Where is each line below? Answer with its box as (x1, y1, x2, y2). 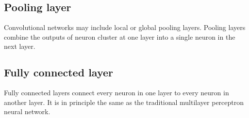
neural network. (4, 106, 50, 117)
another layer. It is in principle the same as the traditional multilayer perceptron (4, 97, 244, 107)
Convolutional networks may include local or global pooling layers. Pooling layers (4, 22, 246, 32)
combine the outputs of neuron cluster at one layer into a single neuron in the (4, 31, 235, 42)
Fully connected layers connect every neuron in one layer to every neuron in (4, 88, 229, 98)
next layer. (4, 41, 35, 51)
